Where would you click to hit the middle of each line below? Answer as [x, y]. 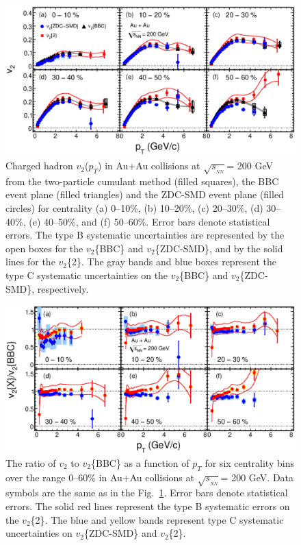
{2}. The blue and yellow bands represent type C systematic [157, 519]
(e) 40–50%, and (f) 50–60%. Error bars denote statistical [149, 221]
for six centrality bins [249, 462]
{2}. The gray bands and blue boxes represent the [172, 262]
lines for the [30, 262]
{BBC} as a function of [140, 462]
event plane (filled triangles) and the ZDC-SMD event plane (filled [145, 194]
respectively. [63, 288]
